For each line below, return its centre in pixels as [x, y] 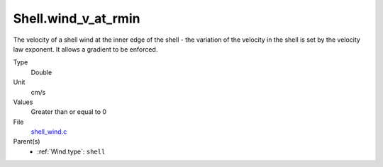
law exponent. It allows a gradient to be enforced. [85, 49]
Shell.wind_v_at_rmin [77, 18]
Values [23, 102]
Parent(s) [27, 142]
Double [41, 72]
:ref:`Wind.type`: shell [71, 151]
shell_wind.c [49, 132]
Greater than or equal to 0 [68, 112]
